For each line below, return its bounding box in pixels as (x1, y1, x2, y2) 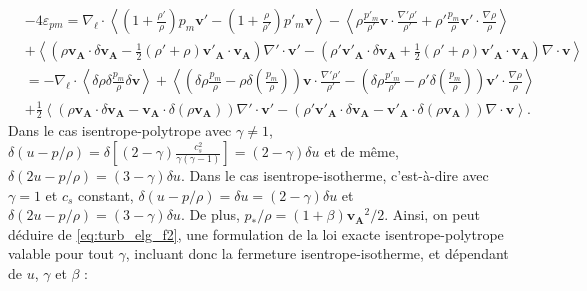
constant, (78, 184, 134, 205)
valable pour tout (8, 243, 114, 264)
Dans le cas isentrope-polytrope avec (8, 120, 232, 141)
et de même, (324, 141, 399, 162)
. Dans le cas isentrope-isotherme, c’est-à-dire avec (180, 165, 489, 186)
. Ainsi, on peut (384, 204, 480, 225)
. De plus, (180, 204, 240, 225)
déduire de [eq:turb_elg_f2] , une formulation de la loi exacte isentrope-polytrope (8, 223, 504, 244)
